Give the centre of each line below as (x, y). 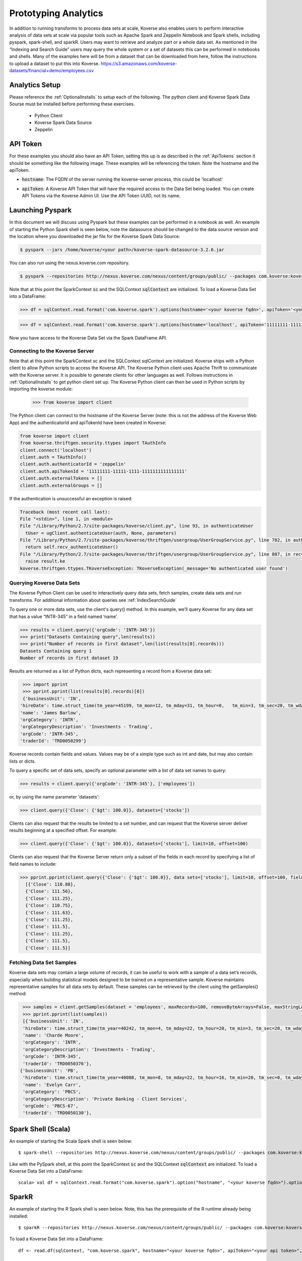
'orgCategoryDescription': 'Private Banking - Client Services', (105, 1099)
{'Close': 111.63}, (49, 912)
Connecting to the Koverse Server (52, 351)
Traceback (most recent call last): (65, 512)
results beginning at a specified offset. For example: (63, 830)
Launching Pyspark (41, 210)
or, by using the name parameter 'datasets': (55, 796)
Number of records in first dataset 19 (69, 658)
